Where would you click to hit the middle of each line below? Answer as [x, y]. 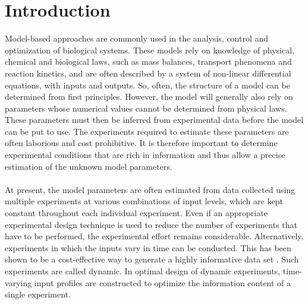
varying [18, 282]
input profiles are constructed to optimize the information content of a [163, 282]
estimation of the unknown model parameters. [89, 166]
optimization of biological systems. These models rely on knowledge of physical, [150, 50]
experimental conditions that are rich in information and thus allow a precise [145, 155]
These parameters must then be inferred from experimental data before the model [154, 120]
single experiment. [38, 294]
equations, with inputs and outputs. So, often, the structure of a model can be [147, 85]
